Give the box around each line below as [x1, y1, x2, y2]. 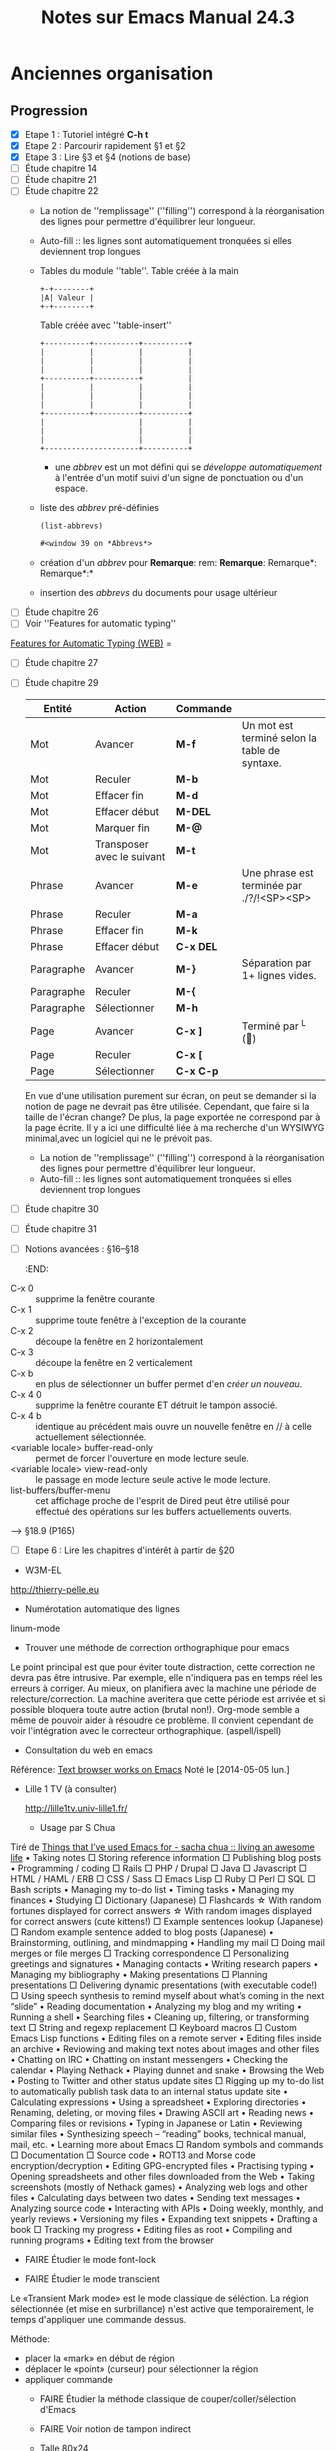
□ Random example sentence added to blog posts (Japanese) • [10, 1926, 275, 1938]
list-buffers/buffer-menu [10, 1484, 111, 1496]
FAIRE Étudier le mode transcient [24, 2273, 160, 2285]
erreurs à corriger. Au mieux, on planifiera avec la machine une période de [10, 1682, 317, 1695]
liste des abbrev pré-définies [39, 502, 160, 514]
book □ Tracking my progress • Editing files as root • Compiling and [10, 2224, 293, 2236]
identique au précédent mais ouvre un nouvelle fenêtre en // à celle [35, 1421, 312, 1433]
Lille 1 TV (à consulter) [24, 1783, 118, 1795]
